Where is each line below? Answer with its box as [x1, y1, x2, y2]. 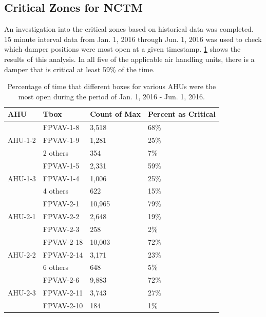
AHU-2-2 [8, 249, 36, 260]
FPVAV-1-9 [43, 135, 80, 145]
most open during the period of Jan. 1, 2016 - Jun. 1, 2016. [18, 91, 205, 101]
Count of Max [90, 109, 141, 119]
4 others [43, 185, 68, 196]
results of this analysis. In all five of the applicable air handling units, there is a [4, 53, 255, 64]
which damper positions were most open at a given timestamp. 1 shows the [4, 44, 241, 54]
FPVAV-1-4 [43, 173, 80, 183]
